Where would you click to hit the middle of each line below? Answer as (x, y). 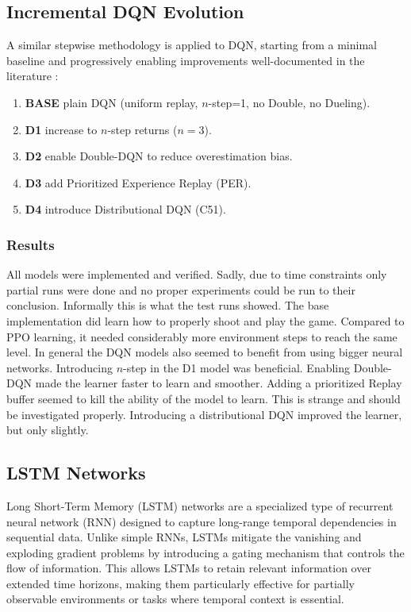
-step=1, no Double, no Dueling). (289, 102)
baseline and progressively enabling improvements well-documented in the (186, 60)
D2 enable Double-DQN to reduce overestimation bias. (159, 156)
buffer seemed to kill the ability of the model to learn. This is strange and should (204, 398)
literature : (33, 76)
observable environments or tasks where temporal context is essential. (175, 599)
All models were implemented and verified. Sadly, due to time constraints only (197, 274)
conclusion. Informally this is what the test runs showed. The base (168, 305)
